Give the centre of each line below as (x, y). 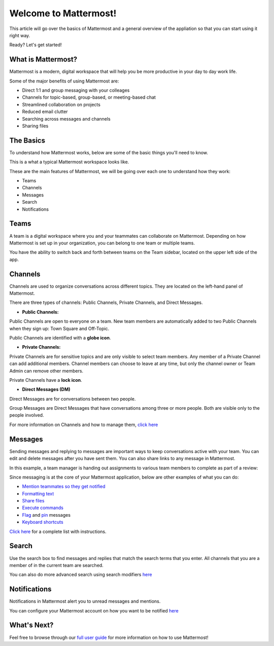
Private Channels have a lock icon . (46, 380)
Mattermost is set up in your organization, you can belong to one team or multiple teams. (102, 243)
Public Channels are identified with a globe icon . (60, 338)
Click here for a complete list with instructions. (58, 531)
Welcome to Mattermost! (63, 13)
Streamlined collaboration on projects (61, 104)
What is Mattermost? (43, 59)
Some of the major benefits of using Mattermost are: (64, 81)
